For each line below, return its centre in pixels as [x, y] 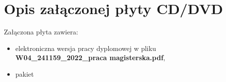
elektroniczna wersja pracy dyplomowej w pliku [86, 48]
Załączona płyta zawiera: [41, 32]
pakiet [25, 74]
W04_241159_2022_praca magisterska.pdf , [90, 57]
